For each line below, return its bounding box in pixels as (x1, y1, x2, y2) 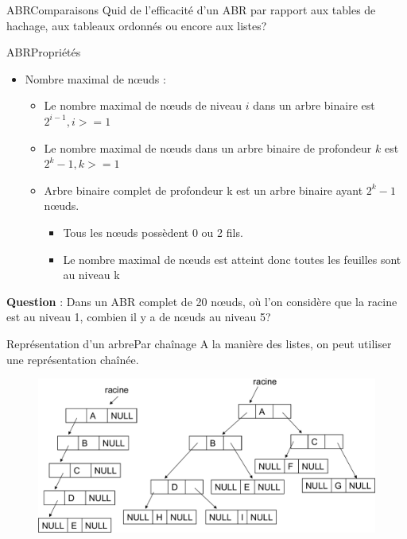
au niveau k (63, 266, 120, 283)
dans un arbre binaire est (253, 97, 375, 114)
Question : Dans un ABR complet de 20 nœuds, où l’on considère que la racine (6, 293, 397, 309)
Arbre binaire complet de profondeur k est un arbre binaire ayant (44, 181, 363, 198)
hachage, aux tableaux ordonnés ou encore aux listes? (6, 17, 267, 33)
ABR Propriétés (6, 44, 81, 60)
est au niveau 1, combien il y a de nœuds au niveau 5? (6, 308, 271, 325)
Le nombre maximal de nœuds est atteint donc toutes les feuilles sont (63, 250, 401, 267)
